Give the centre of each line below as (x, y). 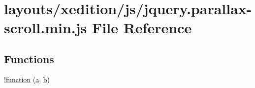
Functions (29, 58)
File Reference (142, 28)
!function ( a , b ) (27, 79)
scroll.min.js (46, 28)
